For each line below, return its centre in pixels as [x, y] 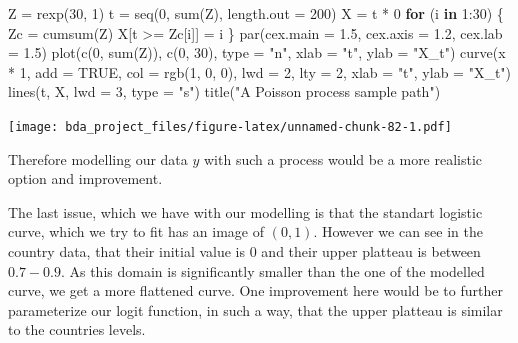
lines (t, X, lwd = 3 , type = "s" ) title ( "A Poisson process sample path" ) [224, 91]
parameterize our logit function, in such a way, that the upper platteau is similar [255, 309]
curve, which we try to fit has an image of [136, 231]
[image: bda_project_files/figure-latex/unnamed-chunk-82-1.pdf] [230, 126]
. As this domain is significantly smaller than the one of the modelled [272, 270]
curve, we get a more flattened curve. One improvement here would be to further [255, 290]
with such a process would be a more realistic [343, 158]
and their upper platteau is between [371, 251]
